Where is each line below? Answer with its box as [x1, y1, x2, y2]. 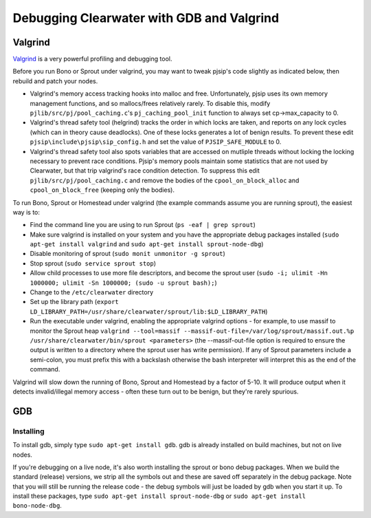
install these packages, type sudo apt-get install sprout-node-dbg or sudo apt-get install [12, 492, 306, 500]
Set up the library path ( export [30, 298, 120, 306]
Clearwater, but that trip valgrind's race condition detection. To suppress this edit [30, 166, 260, 175]
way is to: [12, 208, 41, 216]
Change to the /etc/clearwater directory [30, 288, 154, 296]
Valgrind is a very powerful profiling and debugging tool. [12, 55, 172, 63]
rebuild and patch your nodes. [12, 76, 98, 85]
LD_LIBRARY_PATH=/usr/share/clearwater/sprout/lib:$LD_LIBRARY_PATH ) [30, 307, 268, 316]
